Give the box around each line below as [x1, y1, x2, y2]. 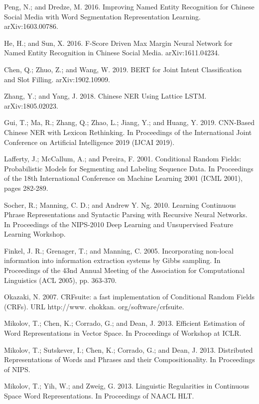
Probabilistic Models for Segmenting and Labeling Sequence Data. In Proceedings [4, 163, 254, 173]
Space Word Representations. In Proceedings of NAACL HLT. [4, 391, 194, 401]
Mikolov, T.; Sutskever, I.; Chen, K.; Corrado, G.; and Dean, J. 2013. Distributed [4, 344, 253, 355]
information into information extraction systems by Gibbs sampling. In [4, 255, 221, 266]
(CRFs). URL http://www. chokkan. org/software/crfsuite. [4, 301, 184, 311]
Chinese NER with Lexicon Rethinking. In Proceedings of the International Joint [4, 127, 252, 137]
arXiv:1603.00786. [4, 21, 58, 31]
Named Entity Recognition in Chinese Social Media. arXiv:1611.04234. [4, 47, 220, 58]
